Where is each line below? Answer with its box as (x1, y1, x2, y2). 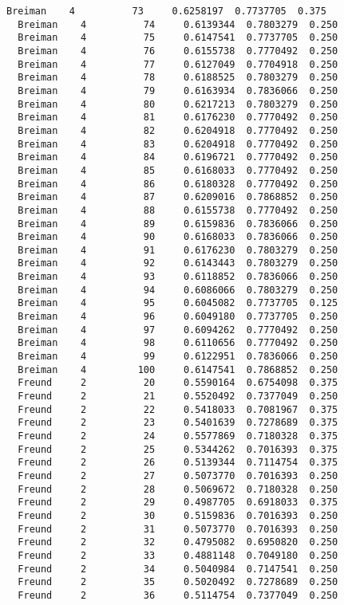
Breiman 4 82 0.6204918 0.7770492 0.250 (18, 124, 338, 136)
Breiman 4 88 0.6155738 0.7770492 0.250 (18, 204, 338, 216)
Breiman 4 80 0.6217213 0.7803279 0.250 (18, 98, 338, 110)
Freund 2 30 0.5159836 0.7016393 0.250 (18, 509, 338, 521)
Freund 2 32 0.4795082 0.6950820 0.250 (18, 536, 338, 548)
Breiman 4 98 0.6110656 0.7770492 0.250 (18, 337, 338, 349)
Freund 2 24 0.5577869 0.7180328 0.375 (18, 430, 338, 442)
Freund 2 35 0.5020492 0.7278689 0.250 (18, 576, 338, 588)
